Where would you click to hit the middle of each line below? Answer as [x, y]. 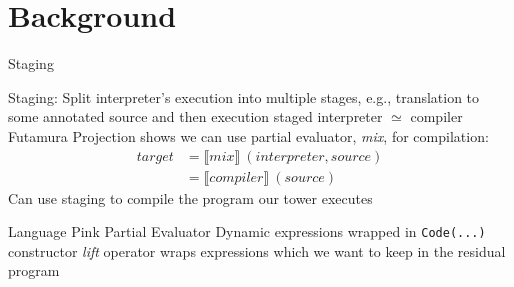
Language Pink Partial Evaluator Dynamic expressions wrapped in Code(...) [247, 231]
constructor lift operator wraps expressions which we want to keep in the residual [257, 250]
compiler [436, 116]
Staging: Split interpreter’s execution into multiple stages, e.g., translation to [244, 96]
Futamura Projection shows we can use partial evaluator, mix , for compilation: [248, 135]
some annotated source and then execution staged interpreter [195, 116]
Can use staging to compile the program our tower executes [190, 197]
